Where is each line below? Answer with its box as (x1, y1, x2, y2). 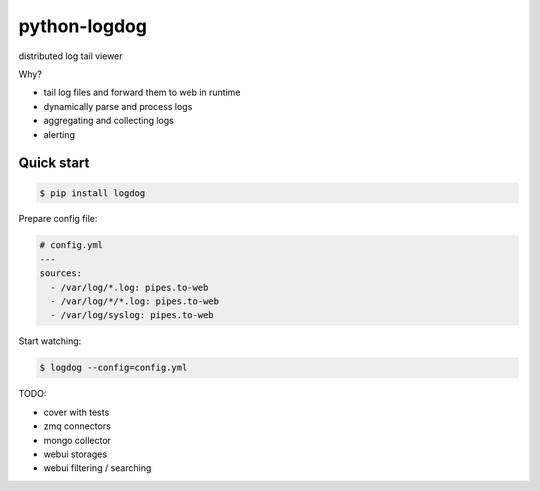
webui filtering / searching (43, 462, 152, 474)
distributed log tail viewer (18, 50, 124, 62)
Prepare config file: (18, 213, 98, 225)
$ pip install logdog (39, 187, 146, 199)
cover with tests (43, 406, 110, 418)
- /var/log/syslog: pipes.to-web (50, 310, 214, 321)
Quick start (18, 155, 90, 172)
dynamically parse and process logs (43, 100, 193, 112)
